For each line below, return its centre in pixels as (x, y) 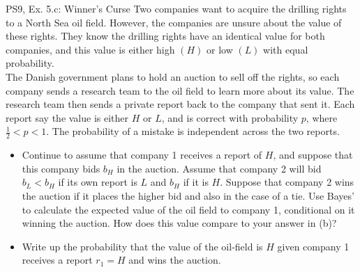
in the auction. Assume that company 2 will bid (219, 168)
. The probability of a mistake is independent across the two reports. (193, 131)
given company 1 (313, 246)
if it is (196, 182)
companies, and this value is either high (90, 49)
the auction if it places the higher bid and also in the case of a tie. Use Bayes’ (188, 195)
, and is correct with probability (230, 117)
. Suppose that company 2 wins (287, 182)
